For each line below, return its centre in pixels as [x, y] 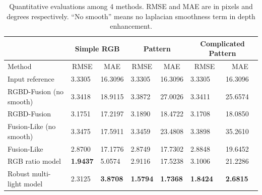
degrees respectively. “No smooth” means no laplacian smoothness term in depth [131, 16]
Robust [19, 174]
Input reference [31, 79]
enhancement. [131, 26]
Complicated [222, 43]
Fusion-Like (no [32, 126]
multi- [41, 174]
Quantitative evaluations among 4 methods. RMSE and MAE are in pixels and [131, 6]
